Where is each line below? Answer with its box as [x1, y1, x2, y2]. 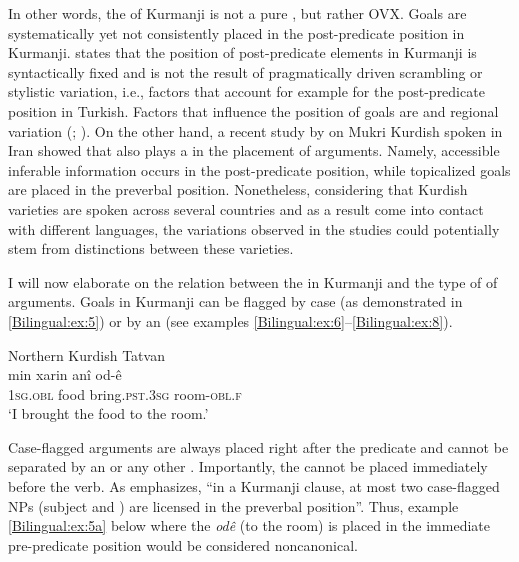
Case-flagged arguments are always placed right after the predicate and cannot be [8, 436, 509, 457]
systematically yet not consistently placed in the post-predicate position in [8, 22, 465, 43]
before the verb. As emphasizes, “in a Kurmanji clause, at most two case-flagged [8, 476, 500, 497]
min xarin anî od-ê [8, 364, 122, 385]
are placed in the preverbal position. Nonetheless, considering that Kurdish [8, 179, 468, 200]
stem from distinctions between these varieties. [8, 238, 294, 259]
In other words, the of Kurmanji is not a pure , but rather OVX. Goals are [8, 3, 467, 23]
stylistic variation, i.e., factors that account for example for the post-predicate [8, 81, 485, 102]
